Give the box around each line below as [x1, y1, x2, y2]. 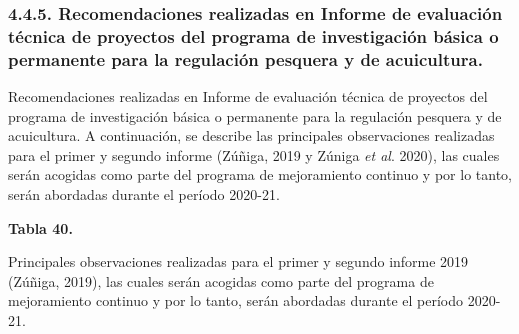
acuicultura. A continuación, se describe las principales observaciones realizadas [8, 125, 495, 146]
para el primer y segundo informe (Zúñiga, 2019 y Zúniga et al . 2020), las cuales [8, 144, 500, 165]
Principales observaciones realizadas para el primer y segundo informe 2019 [8, 251, 469, 272]
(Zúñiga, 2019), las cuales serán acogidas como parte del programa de [8, 270, 434, 291]
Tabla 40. [8, 217, 73, 238]
